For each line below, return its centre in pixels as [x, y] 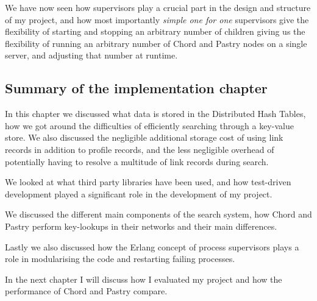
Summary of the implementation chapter [136, 88]
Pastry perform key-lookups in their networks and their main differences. [141, 226]
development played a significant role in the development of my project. [139, 193]
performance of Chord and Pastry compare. [86, 291]
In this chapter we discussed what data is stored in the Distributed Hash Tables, [155, 114]
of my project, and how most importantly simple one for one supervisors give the [157, 19]
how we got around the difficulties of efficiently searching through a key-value [149, 125]
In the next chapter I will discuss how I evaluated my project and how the [144, 279]
